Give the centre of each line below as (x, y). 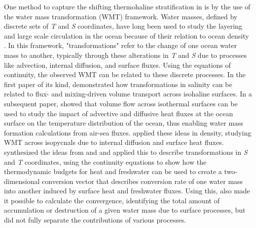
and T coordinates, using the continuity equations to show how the (105, 161)
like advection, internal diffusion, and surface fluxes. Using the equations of (117, 65)
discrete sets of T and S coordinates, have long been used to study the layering (123, 26)
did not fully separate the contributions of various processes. (95, 220)
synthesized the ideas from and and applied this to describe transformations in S (126, 152)
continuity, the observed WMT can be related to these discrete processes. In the (125, 74)
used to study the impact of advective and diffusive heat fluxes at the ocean (119, 113)
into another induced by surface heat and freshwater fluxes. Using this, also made (127, 191)
